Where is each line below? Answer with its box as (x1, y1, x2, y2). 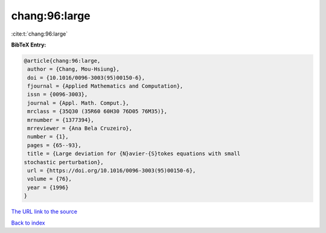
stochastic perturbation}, (24, 159, 104, 165)
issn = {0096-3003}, (27, 91, 88, 98)
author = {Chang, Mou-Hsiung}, (27, 66, 120, 72)
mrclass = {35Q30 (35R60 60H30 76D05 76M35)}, (27, 108, 167, 115)
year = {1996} (27, 184, 69, 191)
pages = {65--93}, (27, 142, 81, 148)
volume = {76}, (27, 176, 72, 182)
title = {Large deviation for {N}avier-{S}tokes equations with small (27, 150, 241, 157)
